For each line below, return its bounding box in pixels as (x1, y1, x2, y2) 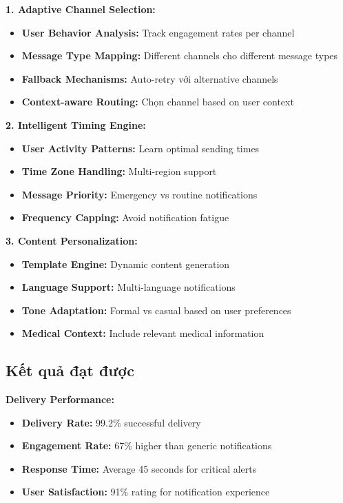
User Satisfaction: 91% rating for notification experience (21, 484, 270, 499)
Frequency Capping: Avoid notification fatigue (21, 210, 229, 225)
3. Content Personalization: (6, 233, 138, 247)
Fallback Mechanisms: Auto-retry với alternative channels (21, 71, 278, 85)
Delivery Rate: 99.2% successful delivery (21, 415, 201, 429)
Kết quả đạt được (6, 360, 134, 381)
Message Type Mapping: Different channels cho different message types (21, 48, 338, 63)
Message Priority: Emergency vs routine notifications (21, 187, 258, 201)
